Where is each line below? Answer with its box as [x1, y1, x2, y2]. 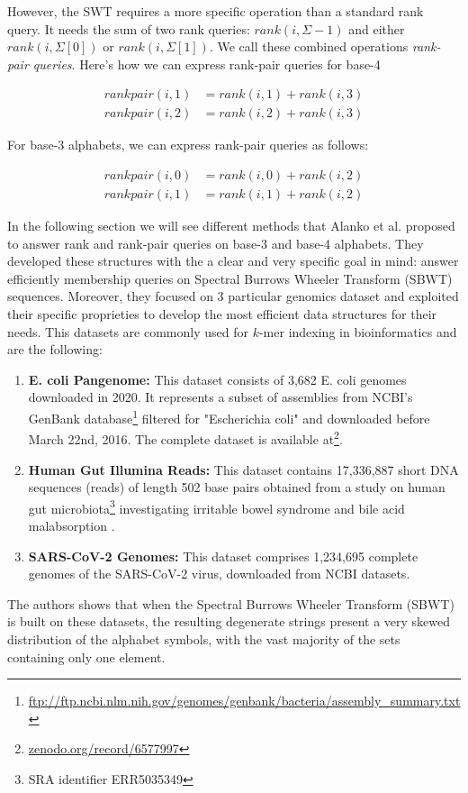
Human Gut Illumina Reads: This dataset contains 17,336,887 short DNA [28, 460, 459, 479]
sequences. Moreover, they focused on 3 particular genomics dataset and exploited [7, 287, 459, 305]
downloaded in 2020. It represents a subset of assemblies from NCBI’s [28, 387, 413, 406]
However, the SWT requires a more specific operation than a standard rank [7, 2, 424, 20]
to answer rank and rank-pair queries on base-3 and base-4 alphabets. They [7, 233, 424, 252]
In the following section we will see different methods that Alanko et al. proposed [7, 216, 455, 235]
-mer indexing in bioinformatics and [258, 322, 457, 341]
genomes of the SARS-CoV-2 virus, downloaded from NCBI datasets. [28, 564, 410, 583]
